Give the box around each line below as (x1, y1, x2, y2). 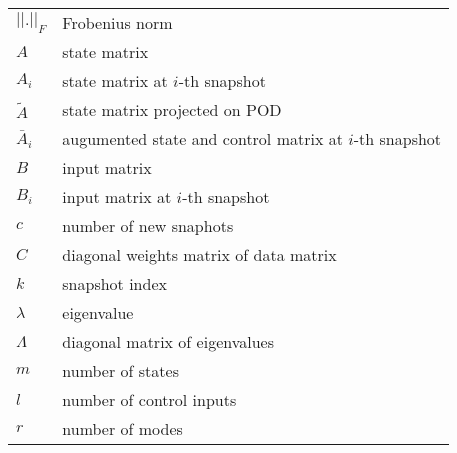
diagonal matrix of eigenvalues (62, 330, 274, 353)
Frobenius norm (62, 11, 173, 34)
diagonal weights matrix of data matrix (62, 243, 337, 266)
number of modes (62, 417, 183, 440)
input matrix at (62, 185, 172, 208)
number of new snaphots (62, 214, 234, 237)
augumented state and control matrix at (62, 127, 343, 150)
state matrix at (62, 69, 168, 92)
